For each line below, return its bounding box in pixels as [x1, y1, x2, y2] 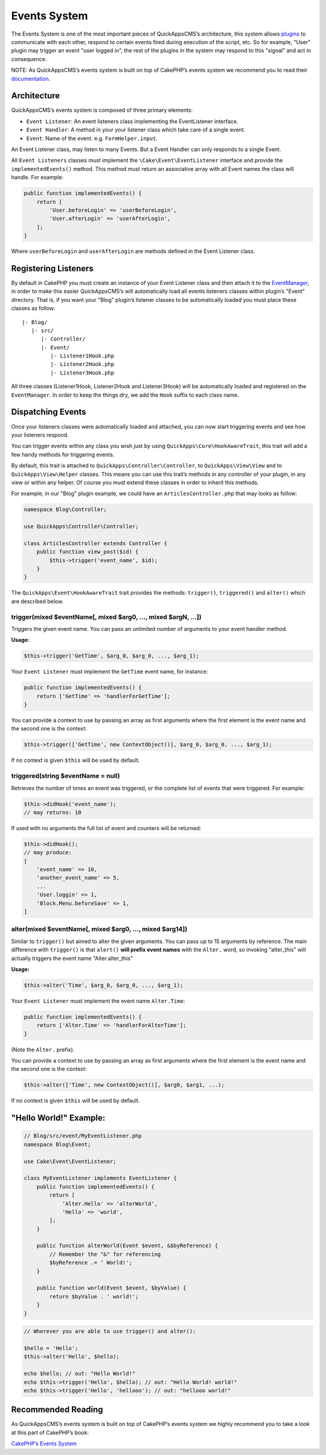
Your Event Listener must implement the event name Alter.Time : [11, 997, 185, 1005]
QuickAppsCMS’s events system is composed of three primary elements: [11, 106, 193, 114]
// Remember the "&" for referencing [49, 1250, 161, 1258]
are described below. [11, 598, 63, 605]
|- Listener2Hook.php [50, 361, 115, 368]
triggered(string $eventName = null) [11, 772, 120, 780]
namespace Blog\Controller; [24, 506, 107, 513]
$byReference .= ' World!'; [49, 1259, 133, 1266]
